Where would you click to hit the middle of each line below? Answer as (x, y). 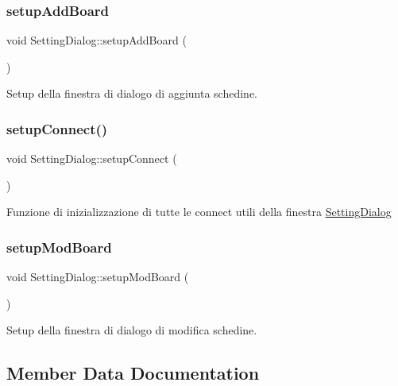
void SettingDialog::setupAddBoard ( (97, 40)
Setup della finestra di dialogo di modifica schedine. (132, 330)
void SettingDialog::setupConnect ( (92, 158)
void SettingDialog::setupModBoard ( (98, 277)
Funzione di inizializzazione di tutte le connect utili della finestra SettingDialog (199, 212)
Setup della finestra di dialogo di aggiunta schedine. (132, 93)
